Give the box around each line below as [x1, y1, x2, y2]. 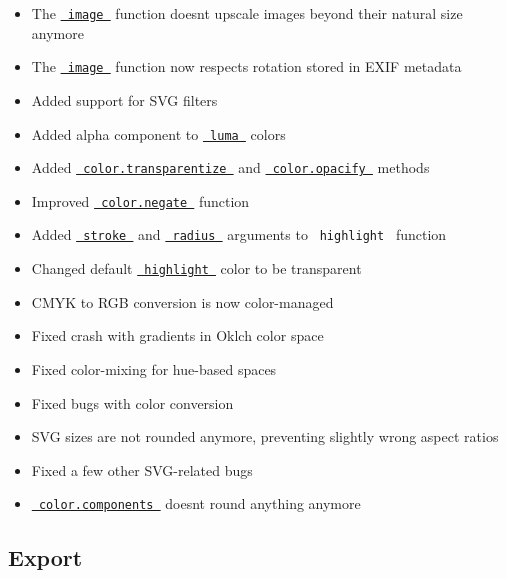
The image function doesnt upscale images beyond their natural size [31, 3, 463, 23]
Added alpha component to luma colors [31, 123, 286, 144]
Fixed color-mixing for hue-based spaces [31, 358, 277, 379]
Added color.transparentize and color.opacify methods [31, 157, 430, 178]
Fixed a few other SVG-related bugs [31, 459, 253, 480]
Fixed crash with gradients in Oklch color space [31, 325, 324, 346]
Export [8, 542, 83, 573]
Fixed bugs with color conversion [31, 392, 234, 413]
